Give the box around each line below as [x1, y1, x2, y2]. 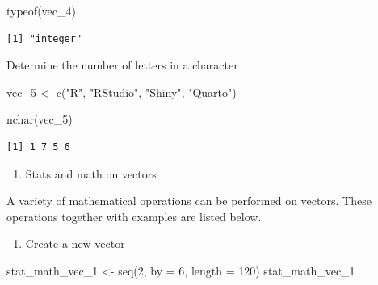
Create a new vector [25, 235, 125, 252]
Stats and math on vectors [25, 165, 157, 182]
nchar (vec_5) [6, 111, 73, 128]
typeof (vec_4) [6, 2, 76, 19]
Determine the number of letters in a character [6, 57, 238, 73]
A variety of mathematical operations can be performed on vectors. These [6, 192, 372, 209]
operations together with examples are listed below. [6, 207, 262, 224]
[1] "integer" [6, 32, 82, 44]
